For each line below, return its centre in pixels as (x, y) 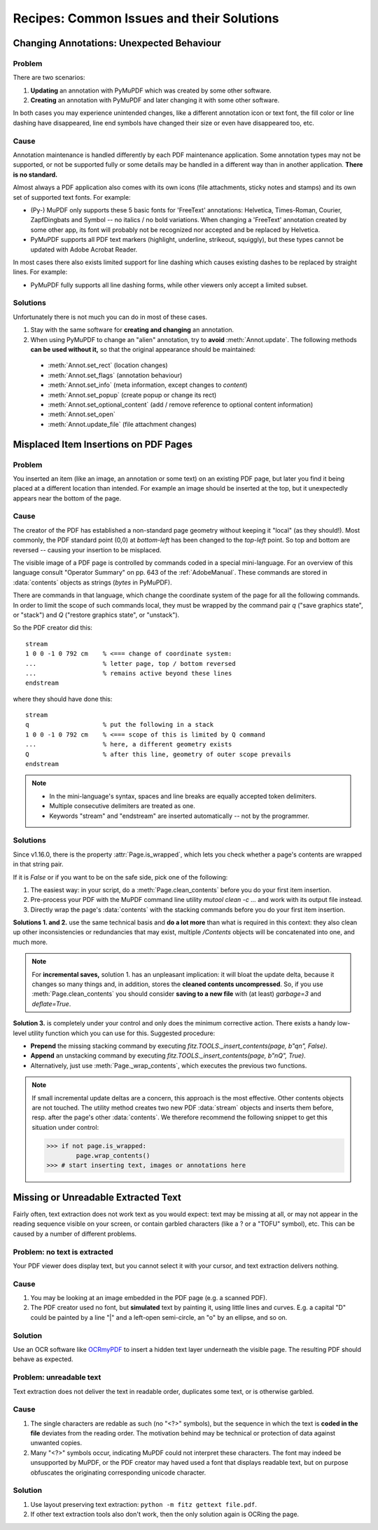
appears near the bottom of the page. (67, 498)
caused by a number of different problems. (75, 1234)
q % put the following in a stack (119, 725)
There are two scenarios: (49, 78)
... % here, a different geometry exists (129, 744)
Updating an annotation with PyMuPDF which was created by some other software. (151, 90)
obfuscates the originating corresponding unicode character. (118, 1473)
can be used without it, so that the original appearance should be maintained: (143, 350)
